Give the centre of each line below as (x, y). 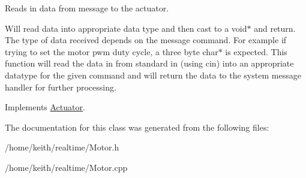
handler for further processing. (61, 87)
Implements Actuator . (45, 107)
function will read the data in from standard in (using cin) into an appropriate (149, 63)
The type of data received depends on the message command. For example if (146, 40)
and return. (275, 28)
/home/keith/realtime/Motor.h (62, 147)
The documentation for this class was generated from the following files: (137, 127)
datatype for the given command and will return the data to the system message (153, 75)
